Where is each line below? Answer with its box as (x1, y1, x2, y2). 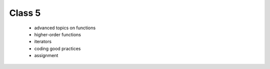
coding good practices (34, 45, 81, 52)
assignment (34, 53, 58, 59)
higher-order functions (34, 31, 81, 37)
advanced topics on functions (34, 25, 96, 31)
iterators (34, 39, 52, 45)
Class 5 (9, 7, 41, 18)
